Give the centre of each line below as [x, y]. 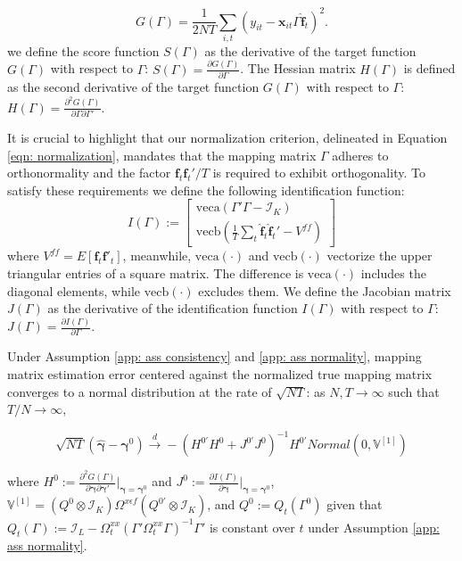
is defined [429, 68]
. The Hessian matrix [298, 68]
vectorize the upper [379, 256]
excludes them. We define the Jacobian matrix [325, 290]
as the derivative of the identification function [173, 308]
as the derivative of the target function [310, 50]
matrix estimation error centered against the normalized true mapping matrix [220, 374]
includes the [393, 272]
